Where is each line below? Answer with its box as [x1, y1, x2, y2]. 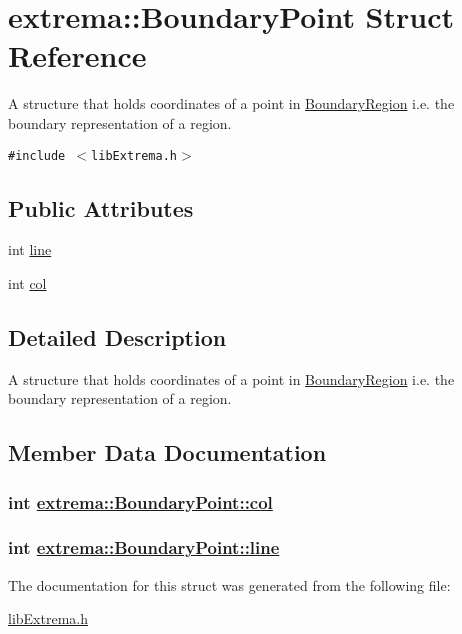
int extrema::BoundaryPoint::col [8, 489, 273, 514]
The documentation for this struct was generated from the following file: [8, 574, 451, 595]
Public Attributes [8, 192, 194, 223]
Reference [8, 35, 147, 76]
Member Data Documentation [8, 437, 327, 468]
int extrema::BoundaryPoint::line [8, 535, 280, 560]
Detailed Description [8, 321, 227, 352]
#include [8, 148, 66, 163]
